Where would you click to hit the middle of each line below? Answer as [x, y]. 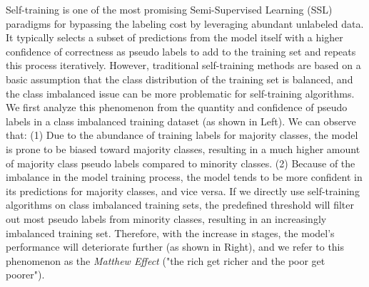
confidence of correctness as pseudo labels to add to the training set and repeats [181, 51]
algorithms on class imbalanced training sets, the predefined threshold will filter [180, 205]
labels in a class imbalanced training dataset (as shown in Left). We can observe [181, 121]
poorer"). [25, 275]
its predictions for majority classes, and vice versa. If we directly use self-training [183, 191]
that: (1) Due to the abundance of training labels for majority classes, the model [182, 135]
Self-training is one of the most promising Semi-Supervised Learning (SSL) [169, 9]
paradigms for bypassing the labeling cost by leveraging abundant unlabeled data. [185, 23]
